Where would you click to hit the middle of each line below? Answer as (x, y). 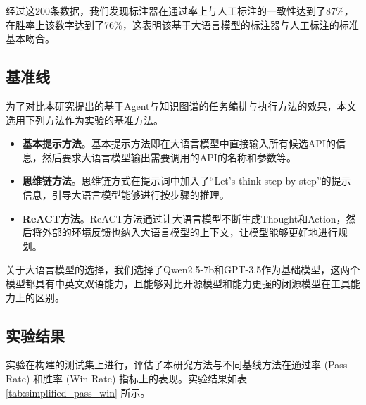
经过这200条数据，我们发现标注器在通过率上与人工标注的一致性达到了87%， (180, 11)
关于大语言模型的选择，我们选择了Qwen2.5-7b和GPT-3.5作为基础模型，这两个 (183, 269)
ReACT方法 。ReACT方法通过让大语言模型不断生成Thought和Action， (184, 218)
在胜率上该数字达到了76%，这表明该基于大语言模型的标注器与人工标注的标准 (182, 24)
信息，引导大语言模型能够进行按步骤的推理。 (126, 194)
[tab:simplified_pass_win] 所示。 (78, 392)
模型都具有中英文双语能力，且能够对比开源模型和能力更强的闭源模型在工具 (178, 283)
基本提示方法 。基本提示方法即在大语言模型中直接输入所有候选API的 (179, 143)
